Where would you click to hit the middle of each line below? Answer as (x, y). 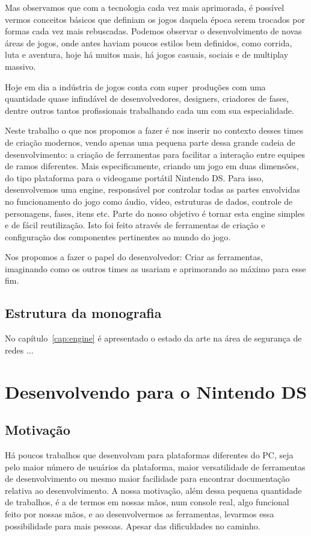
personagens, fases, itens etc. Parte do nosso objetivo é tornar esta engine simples (155, 213)
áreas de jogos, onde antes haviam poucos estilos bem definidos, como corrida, (149, 42)
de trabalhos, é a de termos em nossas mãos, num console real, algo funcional (147, 502)
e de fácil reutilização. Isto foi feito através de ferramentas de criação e (135, 225)
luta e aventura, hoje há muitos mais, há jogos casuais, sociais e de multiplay (147, 55)
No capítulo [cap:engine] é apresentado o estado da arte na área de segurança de (153, 338)
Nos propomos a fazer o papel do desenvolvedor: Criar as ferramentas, (134, 257)
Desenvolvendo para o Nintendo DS (156, 391)
